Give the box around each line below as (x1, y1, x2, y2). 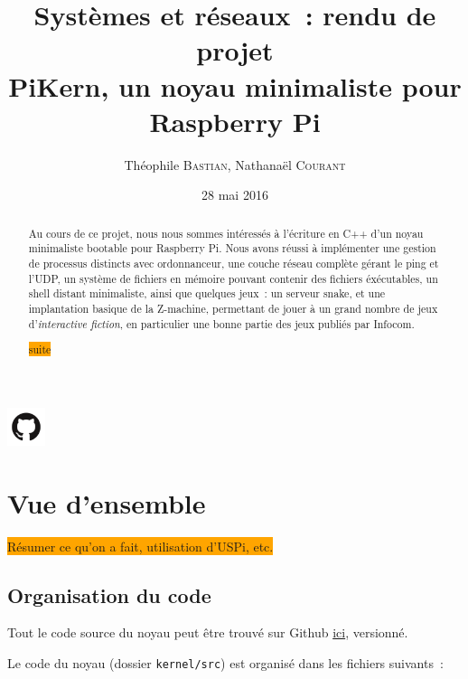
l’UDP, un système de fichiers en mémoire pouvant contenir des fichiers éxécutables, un (28, 270, 438, 286)
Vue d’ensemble (7, 484, 206, 521)
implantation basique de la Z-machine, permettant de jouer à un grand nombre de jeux (28, 300, 438, 316)
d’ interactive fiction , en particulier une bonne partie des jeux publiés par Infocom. (28, 316, 415, 331)
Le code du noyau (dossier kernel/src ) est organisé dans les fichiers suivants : (7, 653, 444, 672)
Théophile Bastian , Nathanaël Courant (124, 155, 346, 174)
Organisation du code (7, 580, 211, 608)
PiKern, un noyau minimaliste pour (8, 67, 462, 104)
